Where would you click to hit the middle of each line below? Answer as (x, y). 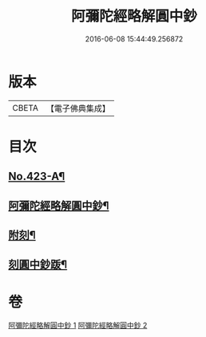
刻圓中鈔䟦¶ (38, 265)
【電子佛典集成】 (78, 108)
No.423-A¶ (37, 176)
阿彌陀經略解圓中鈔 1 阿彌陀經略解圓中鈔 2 (78, 325)
